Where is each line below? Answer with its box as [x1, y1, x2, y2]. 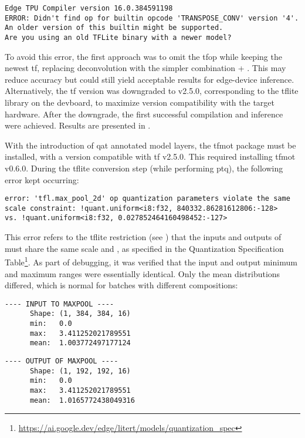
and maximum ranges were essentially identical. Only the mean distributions [5, 267, 280, 279]
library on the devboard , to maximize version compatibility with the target [5, 96, 274, 108]
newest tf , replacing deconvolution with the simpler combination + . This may [5, 62, 286, 74]
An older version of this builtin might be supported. [5, 23, 223, 32]
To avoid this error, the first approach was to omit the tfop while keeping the [5, 50, 282, 62]
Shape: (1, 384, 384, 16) [29, 309, 131, 318]
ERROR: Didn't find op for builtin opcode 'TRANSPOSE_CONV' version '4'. [5, 14, 299, 22]
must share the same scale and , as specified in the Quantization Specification [5, 242, 284, 254]
